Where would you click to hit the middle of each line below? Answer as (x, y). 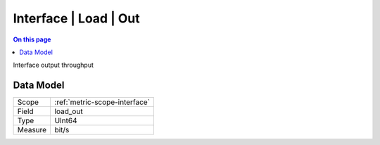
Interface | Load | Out (76, 18)
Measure (32, 130)
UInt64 (66, 121)
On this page (32, 39)
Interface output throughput (53, 65)
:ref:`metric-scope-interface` (102, 102)
